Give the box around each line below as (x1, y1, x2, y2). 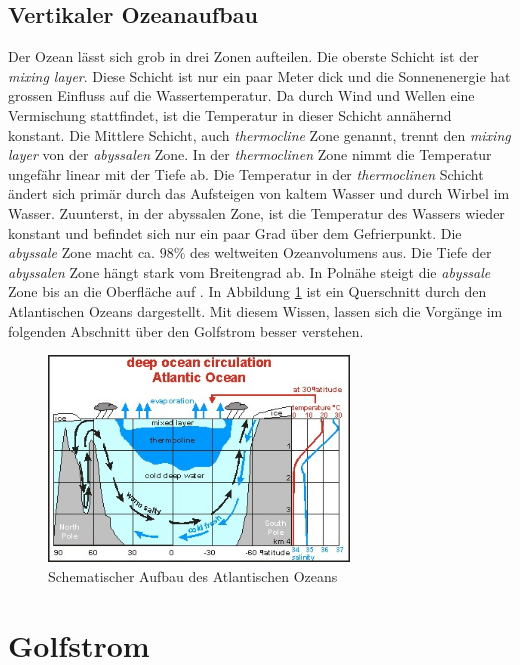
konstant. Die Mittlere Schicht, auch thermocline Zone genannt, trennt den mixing (8, 124, 511, 145)
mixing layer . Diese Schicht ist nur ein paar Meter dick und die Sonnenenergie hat (8, 65, 511, 86)
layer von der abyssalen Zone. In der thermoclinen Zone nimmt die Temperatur (8, 144, 492, 165)
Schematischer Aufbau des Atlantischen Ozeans (48, 565, 338, 586)
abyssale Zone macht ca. (8, 242, 156, 263)
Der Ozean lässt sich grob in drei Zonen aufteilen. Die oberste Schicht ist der (8, 46, 479, 67)
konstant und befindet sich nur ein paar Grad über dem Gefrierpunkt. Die (8, 222, 462, 243)
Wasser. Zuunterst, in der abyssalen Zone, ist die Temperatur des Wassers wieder (8, 202, 505, 223)
